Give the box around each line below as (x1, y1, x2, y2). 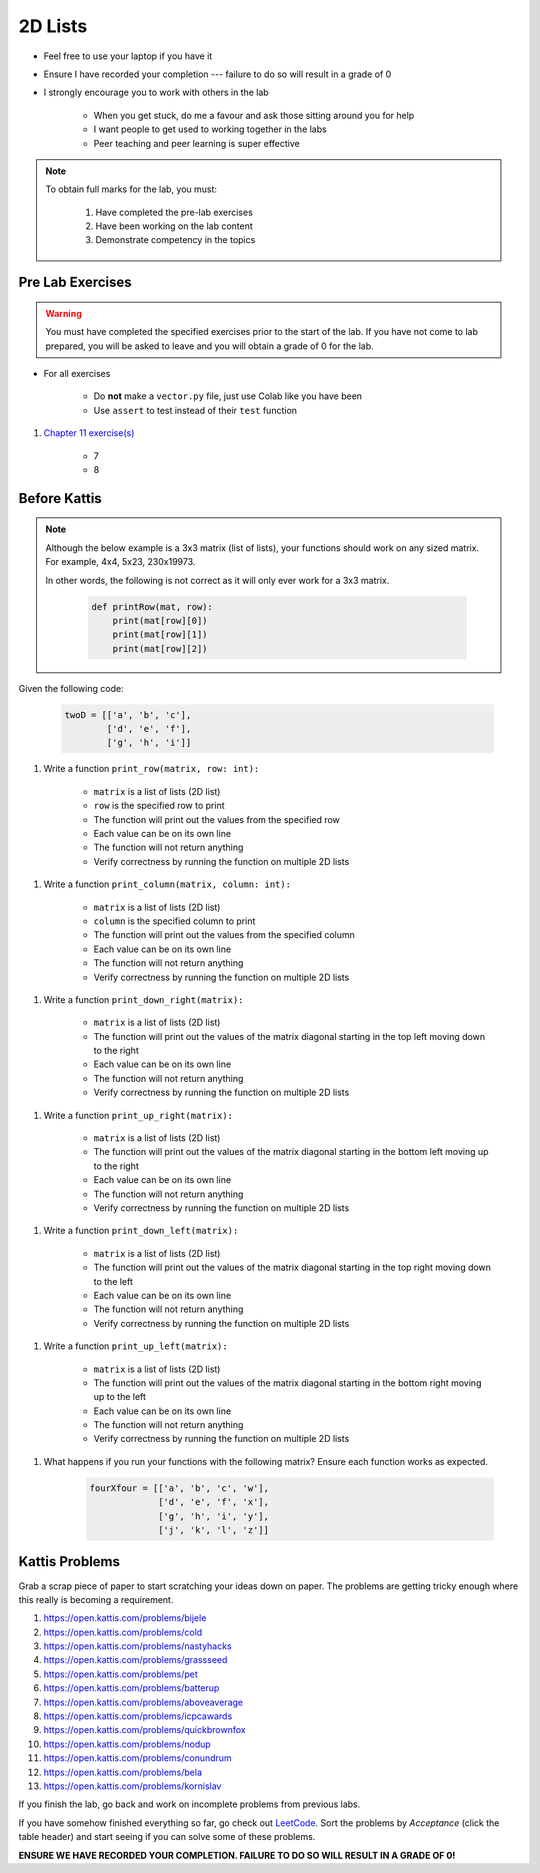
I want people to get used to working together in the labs (93, 123, 327, 135)
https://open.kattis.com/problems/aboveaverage (43, 1696, 244, 1708)
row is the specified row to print (93, 800, 225, 812)
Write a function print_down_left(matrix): (43, 1225, 239, 1237)
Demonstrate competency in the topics (95, 234, 256, 246)
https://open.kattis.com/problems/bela (43, 1766, 202, 1778)
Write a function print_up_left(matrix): (43, 1340, 229, 1352)
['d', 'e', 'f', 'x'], (158, 1496, 270, 1508)
